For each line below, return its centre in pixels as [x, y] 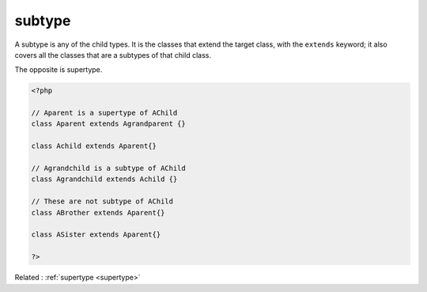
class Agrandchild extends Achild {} [104, 179]
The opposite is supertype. [59, 70]
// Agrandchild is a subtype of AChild [108, 169]
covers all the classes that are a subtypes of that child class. [113, 55]
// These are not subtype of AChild [102, 201]
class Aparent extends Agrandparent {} [108, 124]
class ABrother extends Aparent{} [98, 212]
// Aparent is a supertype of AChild [104, 113]
